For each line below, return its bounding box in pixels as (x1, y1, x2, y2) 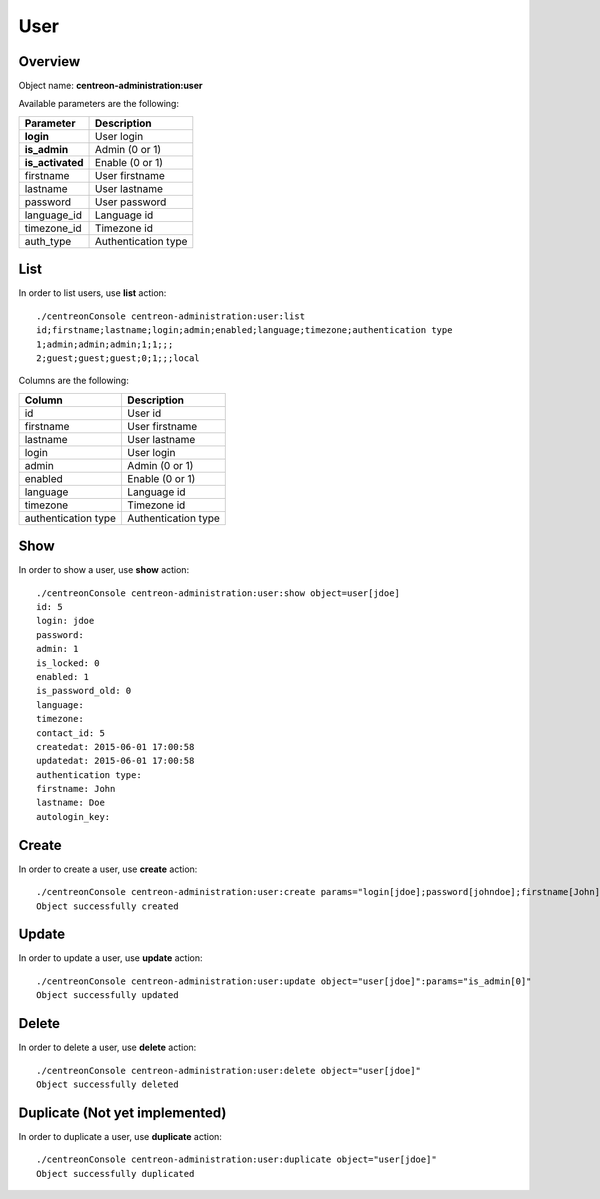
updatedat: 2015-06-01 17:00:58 (36, 755, 195, 767)
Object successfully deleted (36, 1078, 179, 1090)
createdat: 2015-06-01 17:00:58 (36, 741, 195, 752)
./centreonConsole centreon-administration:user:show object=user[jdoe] (36, 587, 400, 599)
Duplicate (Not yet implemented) (18, 1104, 227, 1121)
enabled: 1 (36, 671, 90, 682)
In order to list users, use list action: (18, 287, 167, 299)
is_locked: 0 (36, 657, 100, 669)
